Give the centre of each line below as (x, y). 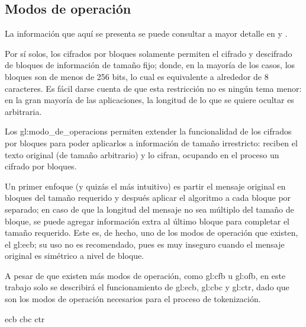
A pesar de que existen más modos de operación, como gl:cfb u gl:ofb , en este (145, 275)
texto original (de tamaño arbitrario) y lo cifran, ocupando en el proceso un (142, 154)
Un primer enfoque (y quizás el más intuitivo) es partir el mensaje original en (145, 186)
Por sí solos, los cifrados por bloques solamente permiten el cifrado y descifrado (149, 53)
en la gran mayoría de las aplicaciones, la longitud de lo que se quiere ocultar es (149, 100)
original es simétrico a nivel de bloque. (75, 256)
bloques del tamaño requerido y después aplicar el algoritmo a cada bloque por (148, 198)
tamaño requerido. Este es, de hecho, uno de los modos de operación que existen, (152, 233)
